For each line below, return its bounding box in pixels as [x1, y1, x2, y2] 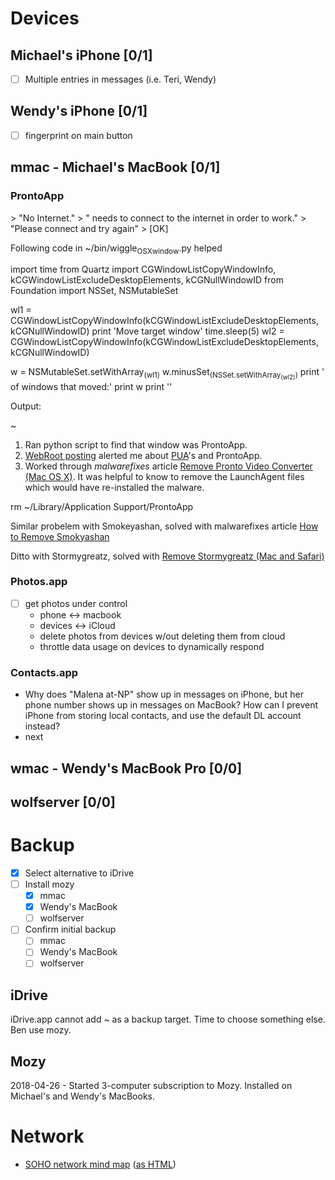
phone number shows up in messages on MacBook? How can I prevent [24, 699, 319, 711]
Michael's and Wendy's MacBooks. [10, 1090, 156, 1102]
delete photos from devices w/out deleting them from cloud [39, 630, 286, 642]
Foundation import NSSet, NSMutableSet [10, 285, 179, 297]
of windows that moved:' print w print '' [10, 380, 173, 392]
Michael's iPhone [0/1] [10, 47, 153, 64]
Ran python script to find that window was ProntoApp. [24, 438, 248, 451]
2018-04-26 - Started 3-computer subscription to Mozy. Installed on [10, 1080, 293, 1092]
